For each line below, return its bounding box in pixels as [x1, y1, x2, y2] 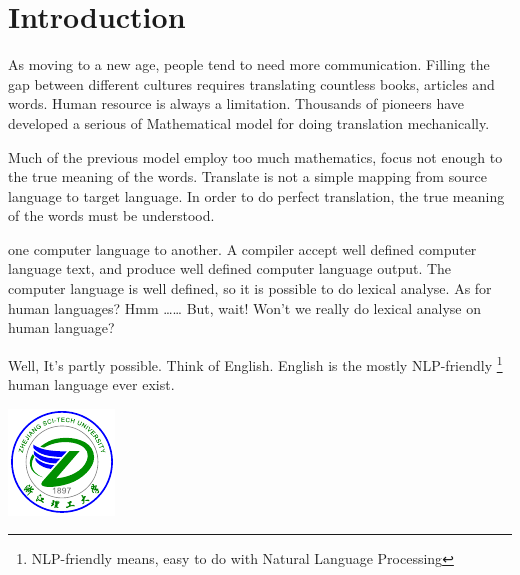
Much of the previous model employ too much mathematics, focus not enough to [8, 146, 503, 167]
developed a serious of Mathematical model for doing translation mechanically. [8, 112, 490, 133]
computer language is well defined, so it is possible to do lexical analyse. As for [8, 278, 492, 299]
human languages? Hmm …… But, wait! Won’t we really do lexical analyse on [8, 297, 481, 318]
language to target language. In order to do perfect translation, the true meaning [8, 185, 505, 206]
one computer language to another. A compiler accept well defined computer [8, 238, 477, 259]
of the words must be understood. [8, 205, 215, 226]
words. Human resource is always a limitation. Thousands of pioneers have [8, 93, 465, 114]
